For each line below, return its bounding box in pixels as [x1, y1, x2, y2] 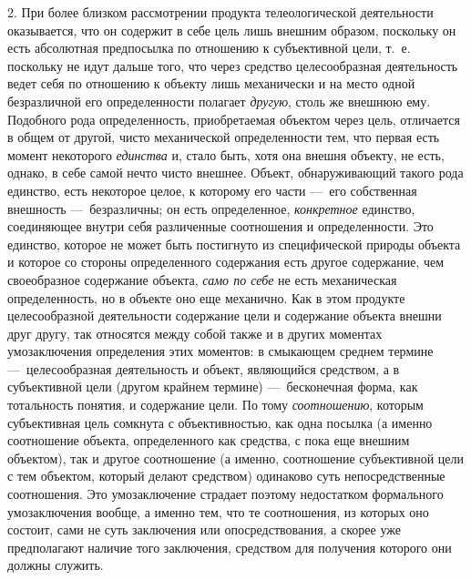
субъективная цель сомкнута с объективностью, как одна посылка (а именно [7, 412, 433, 432]
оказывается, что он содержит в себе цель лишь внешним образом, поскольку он [7, 20, 456, 39]
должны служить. [7, 555, 104, 575]
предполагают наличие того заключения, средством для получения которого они [7, 537, 452, 556]
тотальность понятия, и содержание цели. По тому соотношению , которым [7, 395, 424, 414]
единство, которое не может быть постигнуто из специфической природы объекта [7, 234, 461, 253]
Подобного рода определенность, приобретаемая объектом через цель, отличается [7, 109, 460, 128]
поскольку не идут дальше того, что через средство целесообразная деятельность [7, 56, 458, 75]
